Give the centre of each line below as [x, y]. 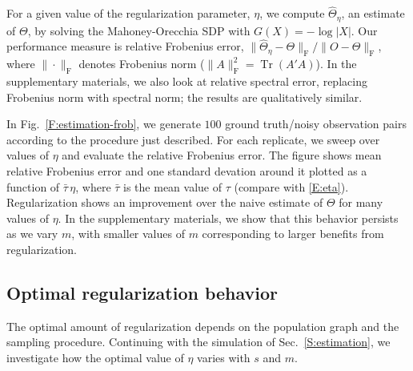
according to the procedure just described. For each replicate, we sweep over [193, 139]
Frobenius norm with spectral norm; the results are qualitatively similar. [184, 97]
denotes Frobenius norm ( [142, 64]
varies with [224, 357]
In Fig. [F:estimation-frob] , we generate [104, 124]
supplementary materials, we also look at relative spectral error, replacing [187, 81]
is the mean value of [173, 186]
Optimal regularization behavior [142, 292]
